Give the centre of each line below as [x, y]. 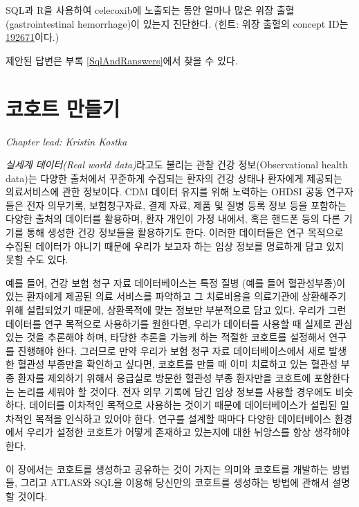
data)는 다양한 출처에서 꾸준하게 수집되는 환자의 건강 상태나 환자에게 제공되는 [174, 178]
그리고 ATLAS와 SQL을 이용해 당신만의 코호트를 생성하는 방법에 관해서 [175, 482]
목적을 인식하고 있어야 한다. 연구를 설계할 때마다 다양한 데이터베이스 [183, 418]
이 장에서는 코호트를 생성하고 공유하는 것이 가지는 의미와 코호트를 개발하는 [167, 469]
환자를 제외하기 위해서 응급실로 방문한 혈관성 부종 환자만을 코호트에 [164, 377]
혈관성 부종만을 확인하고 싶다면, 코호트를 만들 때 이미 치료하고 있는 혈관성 [178, 364]
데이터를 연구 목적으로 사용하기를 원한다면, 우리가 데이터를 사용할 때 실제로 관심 [179, 323]
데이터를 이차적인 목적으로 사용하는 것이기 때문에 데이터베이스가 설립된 [183, 405]
